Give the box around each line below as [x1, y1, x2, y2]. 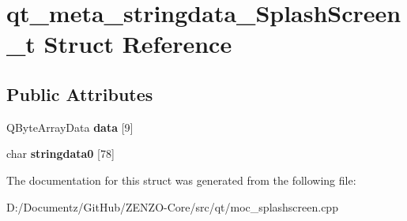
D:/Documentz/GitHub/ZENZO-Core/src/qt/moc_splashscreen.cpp [6, 198, 338, 215]
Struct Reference [43, 28, 232, 60]
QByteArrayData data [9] [6, 118, 134, 135]
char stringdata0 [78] [6, 145, 115, 162]
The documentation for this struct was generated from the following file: [6, 171, 356, 188]
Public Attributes [6, 81, 153, 106]
